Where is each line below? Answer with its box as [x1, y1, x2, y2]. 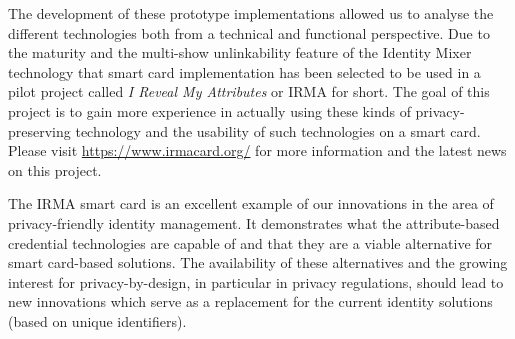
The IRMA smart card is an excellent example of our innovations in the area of [8, 193, 494, 214]
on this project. [8, 159, 102, 180]
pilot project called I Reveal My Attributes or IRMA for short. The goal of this [8, 81, 490, 102]
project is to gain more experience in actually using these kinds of [8, 100, 411, 121]
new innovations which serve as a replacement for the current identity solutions [8, 291, 493, 312]
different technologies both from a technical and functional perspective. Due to [8, 22, 490, 43]
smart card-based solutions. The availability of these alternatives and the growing [8, 252, 508, 273]
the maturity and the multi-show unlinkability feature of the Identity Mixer [8, 42, 472, 63]
